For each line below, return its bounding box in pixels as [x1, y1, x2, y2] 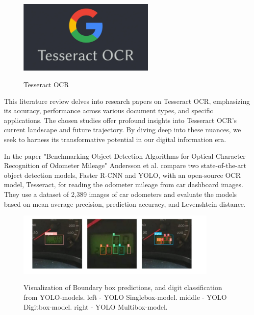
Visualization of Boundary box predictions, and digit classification [24, 282, 222, 292]
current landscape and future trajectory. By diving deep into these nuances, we [4, 124, 241, 135]
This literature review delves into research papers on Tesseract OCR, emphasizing [4, 96, 250, 106]
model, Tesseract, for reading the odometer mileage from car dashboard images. [4, 179, 243, 190]
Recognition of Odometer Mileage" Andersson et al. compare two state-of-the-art [4, 160, 247, 170]
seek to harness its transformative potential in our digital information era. [4, 134, 226, 144]
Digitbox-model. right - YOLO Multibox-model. [24, 301, 168, 312]
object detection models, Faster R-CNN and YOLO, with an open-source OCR [4, 170, 241, 180]
